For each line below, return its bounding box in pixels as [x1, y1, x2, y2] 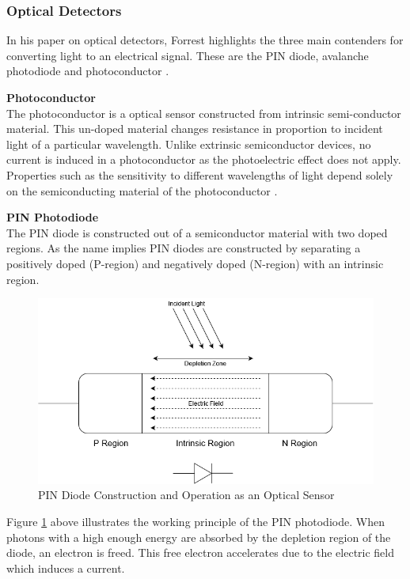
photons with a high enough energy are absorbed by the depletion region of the [6, 528, 391, 545]
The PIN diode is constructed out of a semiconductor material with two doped [6, 224, 388, 240]
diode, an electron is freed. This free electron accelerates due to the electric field [6, 544, 395, 561]
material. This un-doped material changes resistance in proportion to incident [6, 120, 383, 137]
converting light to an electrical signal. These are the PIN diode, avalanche [6, 47, 369, 63]
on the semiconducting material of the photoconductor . [6, 182, 278, 199]
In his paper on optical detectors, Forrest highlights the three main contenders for [6, 32, 404, 48]
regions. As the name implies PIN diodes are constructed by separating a [6, 240, 361, 256]
